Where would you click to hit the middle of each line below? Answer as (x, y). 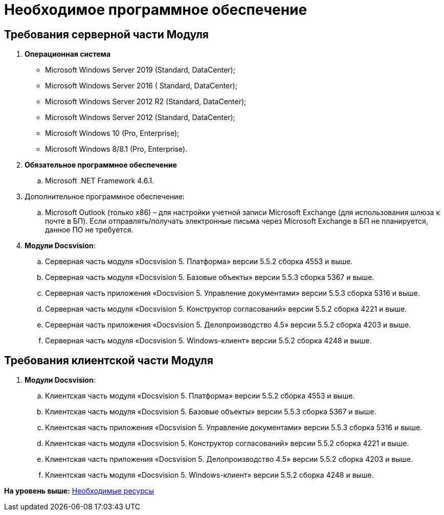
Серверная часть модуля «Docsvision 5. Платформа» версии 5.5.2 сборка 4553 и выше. (199, 262)
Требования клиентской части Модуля (109, 360)
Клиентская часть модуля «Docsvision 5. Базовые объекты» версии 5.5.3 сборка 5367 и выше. (211, 412)
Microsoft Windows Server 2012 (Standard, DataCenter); (140, 118)
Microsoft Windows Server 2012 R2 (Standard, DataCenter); (146, 102)
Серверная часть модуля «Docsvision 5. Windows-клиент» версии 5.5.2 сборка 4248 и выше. (208, 341)
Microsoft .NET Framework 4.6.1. (100, 181)
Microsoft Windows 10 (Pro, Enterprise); (112, 133)
